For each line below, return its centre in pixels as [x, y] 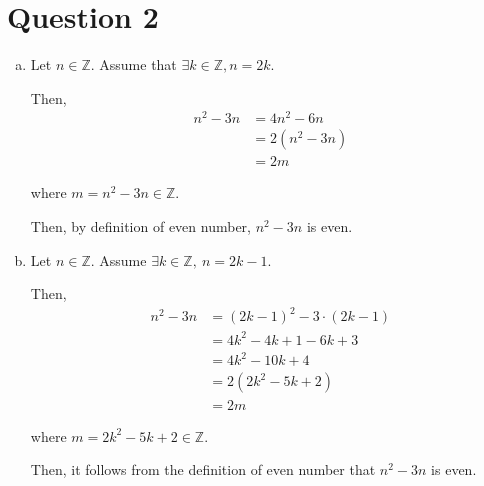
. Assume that [133, 64]
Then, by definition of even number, [140, 226]
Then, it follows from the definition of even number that [203, 469]
